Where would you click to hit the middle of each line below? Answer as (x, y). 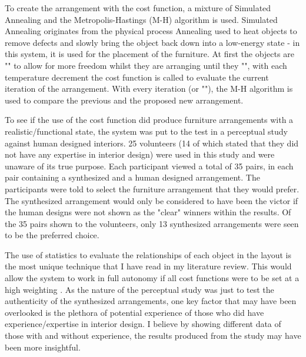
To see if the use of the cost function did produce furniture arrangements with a (149, 120)
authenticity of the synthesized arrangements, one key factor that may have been (151, 301)
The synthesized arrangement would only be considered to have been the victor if (152, 200)
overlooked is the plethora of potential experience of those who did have (134, 312)
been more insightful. (43, 347)
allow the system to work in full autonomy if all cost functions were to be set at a (152, 278)
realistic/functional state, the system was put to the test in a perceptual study (146, 131)
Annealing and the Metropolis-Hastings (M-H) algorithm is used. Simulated (141, 19)
